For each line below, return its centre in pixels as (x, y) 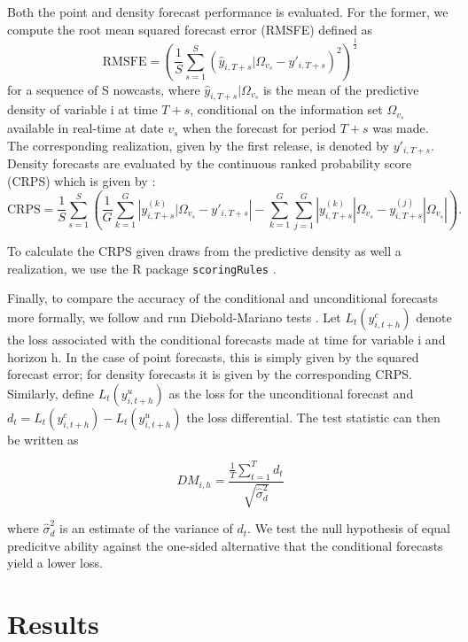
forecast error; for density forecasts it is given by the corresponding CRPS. (210, 374)
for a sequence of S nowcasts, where (104, 89)
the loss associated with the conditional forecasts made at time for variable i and (226, 339)
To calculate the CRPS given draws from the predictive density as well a (204, 251)
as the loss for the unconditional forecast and (291, 393)
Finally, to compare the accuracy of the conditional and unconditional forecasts (222, 298)
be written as (43, 439)
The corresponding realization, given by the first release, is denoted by (199, 145)
